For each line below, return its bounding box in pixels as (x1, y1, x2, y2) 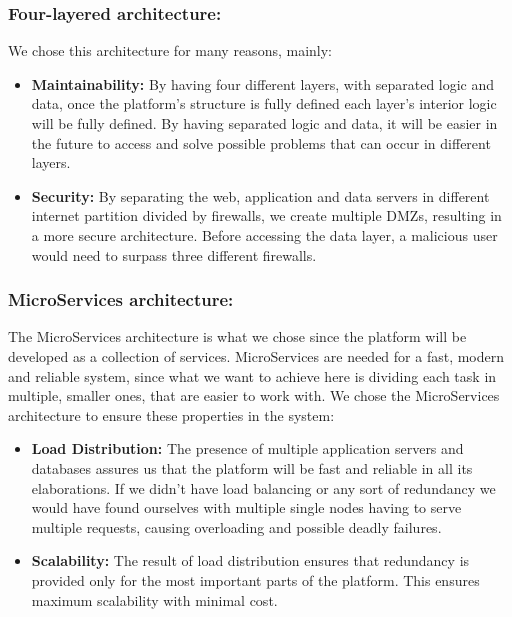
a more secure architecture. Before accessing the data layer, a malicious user (31, 224, 498, 245)
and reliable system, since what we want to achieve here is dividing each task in (8, 365, 497, 386)
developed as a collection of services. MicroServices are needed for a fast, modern (8, 345, 505, 366)
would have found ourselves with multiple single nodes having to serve (31, 497, 462, 518)
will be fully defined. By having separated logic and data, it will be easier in (31, 113, 498, 133)
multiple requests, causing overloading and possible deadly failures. (31, 516, 442, 537)
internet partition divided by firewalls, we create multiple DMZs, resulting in (31, 205, 502, 226)
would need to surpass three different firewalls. (31, 244, 317, 265)
